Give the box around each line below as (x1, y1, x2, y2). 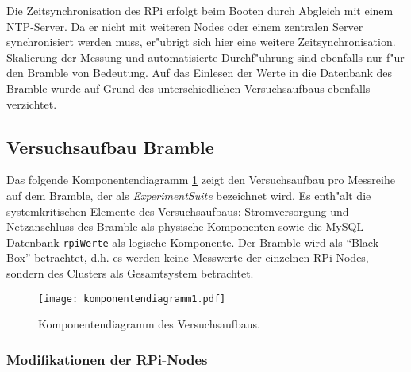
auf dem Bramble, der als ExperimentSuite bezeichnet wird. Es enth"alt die (6, 186, 371, 203)
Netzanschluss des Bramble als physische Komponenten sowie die (6, 218, 322, 235)
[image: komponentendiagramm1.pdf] (38, 293, 226, 305)
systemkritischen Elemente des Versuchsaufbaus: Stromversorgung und (6, 202, 349, 219)
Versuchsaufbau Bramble (6, 134, 214, 159)
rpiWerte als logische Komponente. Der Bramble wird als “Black (63, 233, 379, 250)
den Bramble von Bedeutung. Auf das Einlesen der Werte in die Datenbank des (6, 64, 393, 81)
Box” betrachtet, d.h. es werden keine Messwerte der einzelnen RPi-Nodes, (6, 249, 369, 266)
